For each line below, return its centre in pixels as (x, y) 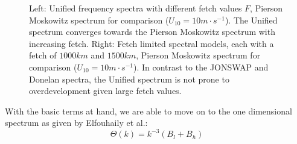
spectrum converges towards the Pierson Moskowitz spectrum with (152, 32)
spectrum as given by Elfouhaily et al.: (76, 123)
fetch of (43, 55)
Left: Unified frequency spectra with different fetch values (136, 8)
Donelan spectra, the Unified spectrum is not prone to (129, 79)
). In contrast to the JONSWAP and (201, 67)
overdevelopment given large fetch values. (105, 91)
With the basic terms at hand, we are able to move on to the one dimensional (148, 111)
